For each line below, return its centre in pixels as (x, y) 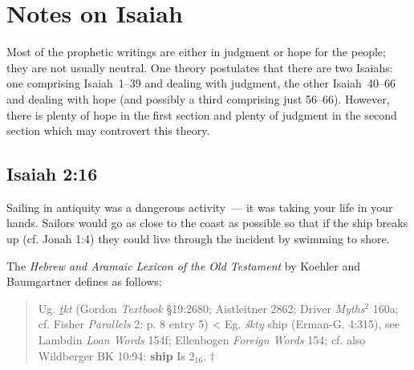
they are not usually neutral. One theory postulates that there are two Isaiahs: (200, 67)
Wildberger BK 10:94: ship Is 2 (116, 355)
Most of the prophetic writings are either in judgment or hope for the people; (196, 52)
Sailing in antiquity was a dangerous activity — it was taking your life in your (200, 207)
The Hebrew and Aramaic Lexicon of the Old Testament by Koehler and (183, 265)
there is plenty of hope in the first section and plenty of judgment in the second (202, 114)
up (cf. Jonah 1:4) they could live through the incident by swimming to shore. (198, 239)
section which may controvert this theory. (108, 130)
